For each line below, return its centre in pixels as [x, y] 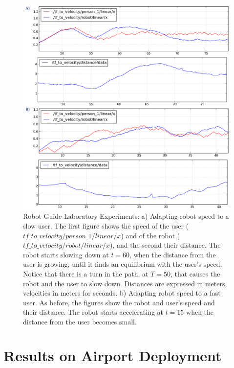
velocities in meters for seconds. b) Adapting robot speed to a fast [122, 293]
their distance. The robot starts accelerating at [93, 312]
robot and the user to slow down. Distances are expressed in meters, [125, 283]
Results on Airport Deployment [113, 355]
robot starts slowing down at [66, 254]
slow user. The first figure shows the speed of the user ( [106, 226]
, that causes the [195, 274]
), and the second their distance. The [165, 245]
